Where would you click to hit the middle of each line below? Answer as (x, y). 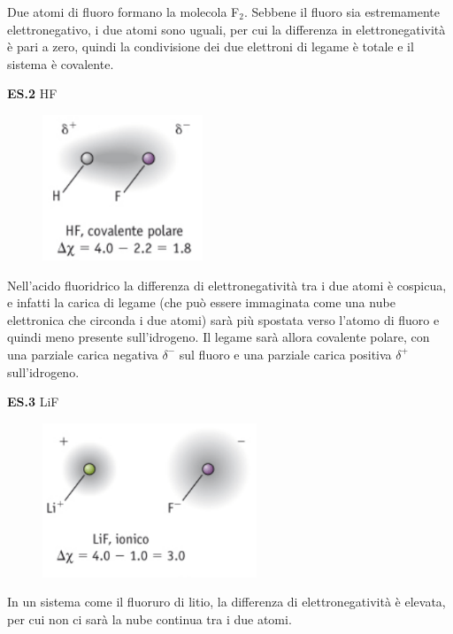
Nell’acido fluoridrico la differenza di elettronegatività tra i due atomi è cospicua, (227, 285)
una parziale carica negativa (83, 354)
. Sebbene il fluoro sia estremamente (342, 12)
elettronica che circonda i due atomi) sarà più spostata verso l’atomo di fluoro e (223, 319)
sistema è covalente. (61, 63)
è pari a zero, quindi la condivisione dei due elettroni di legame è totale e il (211, 46)
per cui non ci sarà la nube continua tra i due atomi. (150, 619)
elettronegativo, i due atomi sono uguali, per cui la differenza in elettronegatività (226, 29)
